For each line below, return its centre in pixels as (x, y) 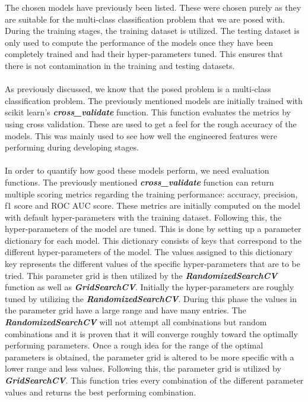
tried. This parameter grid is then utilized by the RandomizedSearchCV (141, 275)
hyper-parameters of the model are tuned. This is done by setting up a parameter (153, 229)
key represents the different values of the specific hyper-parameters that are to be (153, 264)
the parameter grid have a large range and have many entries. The (126, 310)
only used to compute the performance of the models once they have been (139, 42)
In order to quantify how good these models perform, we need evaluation (137, 170)
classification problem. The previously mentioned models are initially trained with (154, 100)
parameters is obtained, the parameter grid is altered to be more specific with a (150, 357)
